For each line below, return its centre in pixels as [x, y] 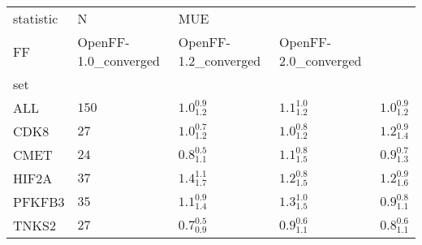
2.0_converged [321, 60]
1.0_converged [118, 60]
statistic [36, 18]
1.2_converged [220, 60]
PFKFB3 [39, 202]
